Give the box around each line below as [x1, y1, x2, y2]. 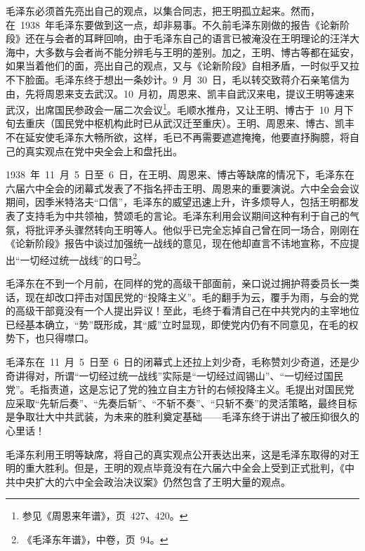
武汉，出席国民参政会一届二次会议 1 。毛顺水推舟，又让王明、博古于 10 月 [6, 100, 344, 117]
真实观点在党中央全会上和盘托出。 [25, 143, 182, 158]
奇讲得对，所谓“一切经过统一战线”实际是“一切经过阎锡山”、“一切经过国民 [6, 368, 344, 383]
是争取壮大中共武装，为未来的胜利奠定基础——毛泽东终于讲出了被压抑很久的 [6, 409, 359, 424]
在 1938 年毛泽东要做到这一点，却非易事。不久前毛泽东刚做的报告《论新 [6, 17, 340, 32]
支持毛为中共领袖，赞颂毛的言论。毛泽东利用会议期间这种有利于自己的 [25, 208, 350, 223]
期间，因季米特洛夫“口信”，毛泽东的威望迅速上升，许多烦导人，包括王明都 [6, 194, 350, 209]
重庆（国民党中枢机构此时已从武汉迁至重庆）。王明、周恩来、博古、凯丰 [25, 116, 354, 131]
